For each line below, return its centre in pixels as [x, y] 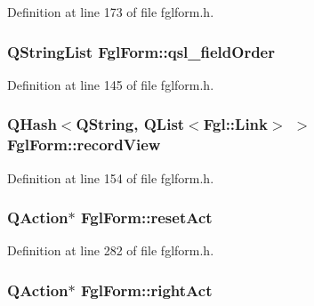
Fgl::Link [236, 124]
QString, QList [130, 124]
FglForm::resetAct [147, 217]
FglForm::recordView [84, 145]
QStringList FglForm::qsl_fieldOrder [141, 51]
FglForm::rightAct [147, 290]
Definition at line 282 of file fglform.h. [111, 250]
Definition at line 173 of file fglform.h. [111, 12]
